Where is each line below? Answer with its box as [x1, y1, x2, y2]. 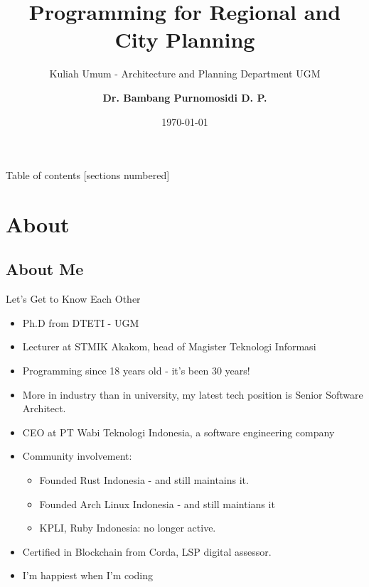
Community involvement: [22, 448, 132, 463]
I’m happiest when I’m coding [22, 568, 154, 583]
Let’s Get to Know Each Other [6, 291, 141, 306]
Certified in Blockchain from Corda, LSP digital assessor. [22, 544, 272, 559]
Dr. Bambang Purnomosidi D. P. [102, 90, 267, 104]
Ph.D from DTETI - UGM [22, 315, 139, 330]
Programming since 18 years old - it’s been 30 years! [22, 363, 250, 378]
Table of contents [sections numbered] [6, 168, 170, 183]
